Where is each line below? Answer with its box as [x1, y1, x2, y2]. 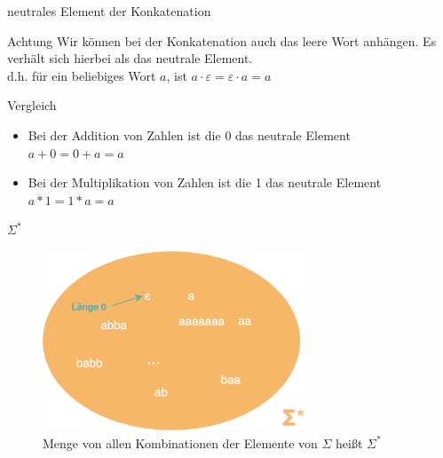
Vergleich [7, 96, 57, 114]
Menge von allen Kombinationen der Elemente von [43, 433, 318, 452]
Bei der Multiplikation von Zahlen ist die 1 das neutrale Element [28, 173, 382, 192]
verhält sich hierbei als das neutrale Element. [7, 49, 253, 67]
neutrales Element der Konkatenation [7, 2, 211, 20]
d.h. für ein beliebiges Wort [7, 66, 156, 84]
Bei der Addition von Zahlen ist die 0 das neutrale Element [28, 125, 351, 144]
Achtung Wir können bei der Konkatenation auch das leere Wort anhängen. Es [7, 31, 437, 50]
